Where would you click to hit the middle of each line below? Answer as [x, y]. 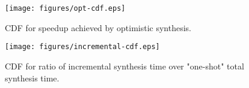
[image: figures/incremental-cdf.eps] [82, 47]
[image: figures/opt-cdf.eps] [65, 8]
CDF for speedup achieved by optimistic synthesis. [98, 27]
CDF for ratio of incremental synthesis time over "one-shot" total [124, 66]
